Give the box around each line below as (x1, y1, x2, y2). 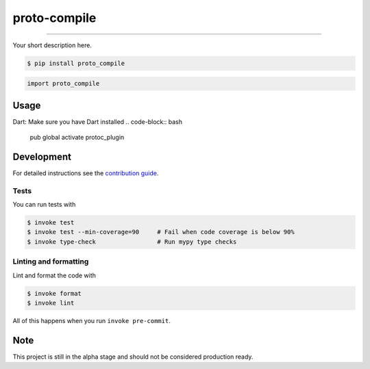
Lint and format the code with (12, 271, 96, 279)
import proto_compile (27, 79, 100, 88)
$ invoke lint (27, 298, 75, 307)
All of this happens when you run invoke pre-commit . (12, 316, 171, 325)
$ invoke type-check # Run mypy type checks (27, 238, 237, 246)
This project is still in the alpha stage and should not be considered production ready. (12, 353, 254, 361)
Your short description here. (12, 41, 92, 49)
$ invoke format (27, 290, 82, 297)
